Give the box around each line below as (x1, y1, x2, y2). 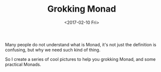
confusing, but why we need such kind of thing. (5, 47, 101, 53)
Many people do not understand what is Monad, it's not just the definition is (5, 41, 157, 47)
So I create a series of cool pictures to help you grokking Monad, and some (5, 56, 156, 62)
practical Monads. (5, 61, 41, 67)
